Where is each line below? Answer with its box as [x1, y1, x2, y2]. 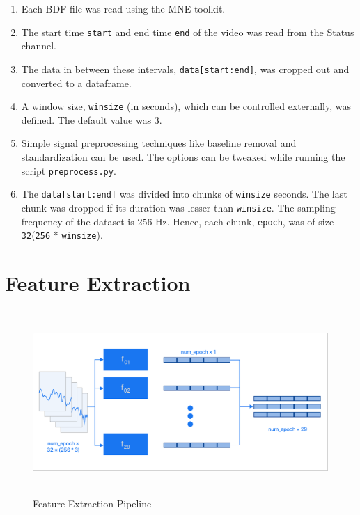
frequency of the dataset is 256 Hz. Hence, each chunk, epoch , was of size [21, 214, 334, 228]
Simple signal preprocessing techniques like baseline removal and [21, 136, 297, 150]
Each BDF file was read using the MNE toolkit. [21, 1, 226, 15]
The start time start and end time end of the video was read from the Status [21, 24, 354, 39]
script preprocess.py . [21, 163, 116, 177]
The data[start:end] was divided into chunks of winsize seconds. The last [21, 187, 347, 201]
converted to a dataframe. [21, 75, 132, 90]
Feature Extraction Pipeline [33, 496, 152, 511]
